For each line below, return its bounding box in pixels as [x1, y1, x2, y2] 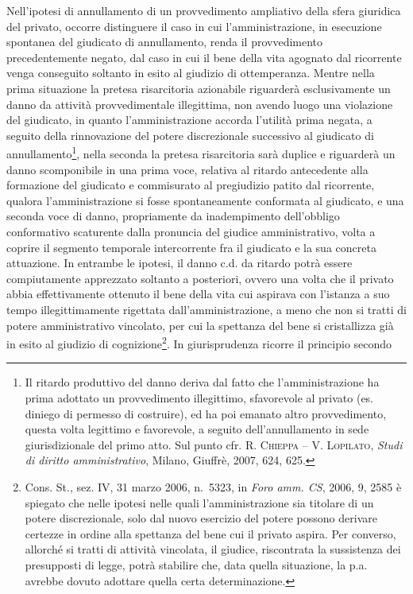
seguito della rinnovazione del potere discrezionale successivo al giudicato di [6, 126, 374, 143]
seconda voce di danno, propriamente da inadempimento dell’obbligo [6, 208, 340, 224]
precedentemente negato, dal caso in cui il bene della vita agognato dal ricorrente [6, 49, 402, 65]
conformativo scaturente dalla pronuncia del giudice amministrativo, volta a [6, 223, 376, 239]
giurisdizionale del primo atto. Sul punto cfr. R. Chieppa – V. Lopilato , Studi [25, 436, 403, 452]
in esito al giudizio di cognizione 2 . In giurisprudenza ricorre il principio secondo [6, 333, 392, 351]
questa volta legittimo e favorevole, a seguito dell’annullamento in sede [25, 421, 369, 437]
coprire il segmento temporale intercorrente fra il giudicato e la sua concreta [6, 239, 376, 255]
